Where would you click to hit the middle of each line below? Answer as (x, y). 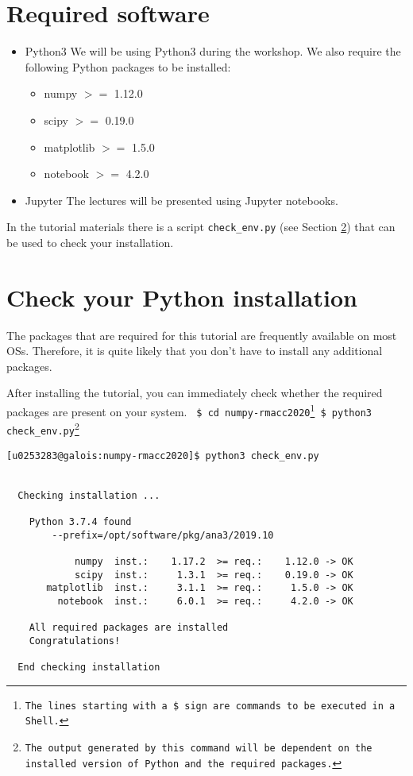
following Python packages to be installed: (128, 66)
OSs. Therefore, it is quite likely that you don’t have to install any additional (195, 351)
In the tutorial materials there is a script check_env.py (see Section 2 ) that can (201, 227)
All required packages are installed (129, 628)
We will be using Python (130, 51)
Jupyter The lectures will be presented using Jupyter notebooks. (181, 200)
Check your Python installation (182, 297)
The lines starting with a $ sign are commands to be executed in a (210, 706)
